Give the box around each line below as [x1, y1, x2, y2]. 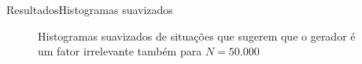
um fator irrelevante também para [38, 43, 202, 59]
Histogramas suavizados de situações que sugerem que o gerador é [38, 27, 356, 44]
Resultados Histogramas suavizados [6, 2, 173, 17]
